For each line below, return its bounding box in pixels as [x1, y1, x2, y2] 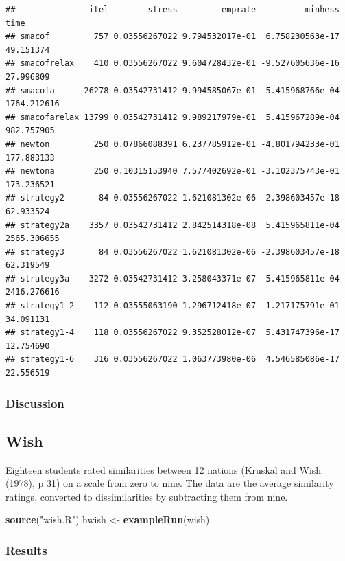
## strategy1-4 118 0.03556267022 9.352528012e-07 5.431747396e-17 [5, 328, 340, 338]
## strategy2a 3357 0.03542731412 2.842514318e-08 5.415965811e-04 [5, 220, 340, 230]
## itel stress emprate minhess [5, 5, 340, 14]
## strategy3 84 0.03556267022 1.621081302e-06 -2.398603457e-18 [5, 247, 340, 257]
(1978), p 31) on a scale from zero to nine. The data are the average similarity [5, 476, 334, 490]
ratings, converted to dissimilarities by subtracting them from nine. [5, 489, 288, 503]
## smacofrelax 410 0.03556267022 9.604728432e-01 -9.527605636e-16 [5, 58, 340, 69]
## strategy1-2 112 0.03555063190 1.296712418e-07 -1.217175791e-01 [5, 301, 340, 311]
